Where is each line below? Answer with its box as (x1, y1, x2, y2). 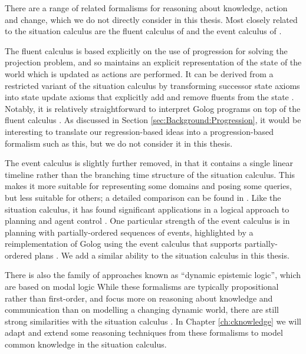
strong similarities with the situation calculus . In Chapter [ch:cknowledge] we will (5, 315, 301, 327)
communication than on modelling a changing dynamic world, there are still (5, 303, 279, 316)
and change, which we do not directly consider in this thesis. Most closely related (5, 13, 298, 25)
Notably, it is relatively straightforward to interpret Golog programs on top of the (5, 102, 301, 114)
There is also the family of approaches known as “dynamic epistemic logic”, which (5, 269, 301, 281)
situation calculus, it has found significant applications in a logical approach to (5, 203, 289, 215)
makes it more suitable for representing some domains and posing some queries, (5, 180, 292, 192)
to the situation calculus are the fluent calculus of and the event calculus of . (5, 25, 282, 37)
